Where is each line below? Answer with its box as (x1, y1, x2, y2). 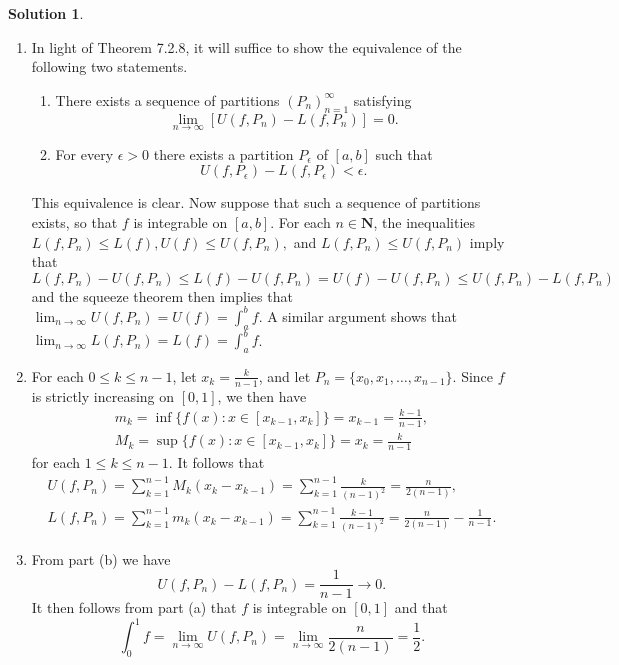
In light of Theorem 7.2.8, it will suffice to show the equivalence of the (31, 36, 462, 57)
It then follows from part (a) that (31, 597, 237, 618)
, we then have (217, 385, 307, 406)
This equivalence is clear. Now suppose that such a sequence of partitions (31, 192, 481, 213)
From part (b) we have (31, 548, 171, 569)
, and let (258, 365, 311, 386)
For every (55, 143, 114, 164)
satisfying (353, 89, 412, 110)
